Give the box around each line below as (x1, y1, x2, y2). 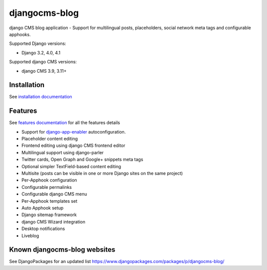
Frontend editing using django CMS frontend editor (21, 142, 126, 148)
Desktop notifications (21, 225, 65, 232)
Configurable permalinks (21, 184, 72, 190)
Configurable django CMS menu (21, 191, 88, 197)
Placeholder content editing (21, 136, 78, 142)
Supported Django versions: (9, 41, 66, 46)
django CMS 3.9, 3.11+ (21, 68, 67, 74)
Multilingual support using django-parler (21, 149, 104, 155)
